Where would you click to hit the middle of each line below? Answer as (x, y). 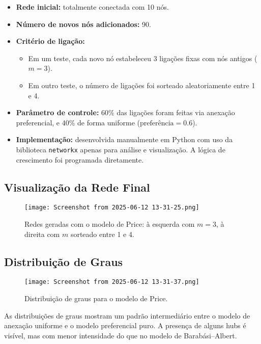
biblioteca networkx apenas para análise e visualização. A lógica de (121, 149)
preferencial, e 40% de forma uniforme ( (78, 122)
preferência (157, 123)
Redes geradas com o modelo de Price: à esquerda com (110, 224)
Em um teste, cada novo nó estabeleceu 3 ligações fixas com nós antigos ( (143, 58)
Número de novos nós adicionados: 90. (84, 24)
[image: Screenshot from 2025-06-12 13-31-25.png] (112, 208)
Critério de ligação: (50, 41)
